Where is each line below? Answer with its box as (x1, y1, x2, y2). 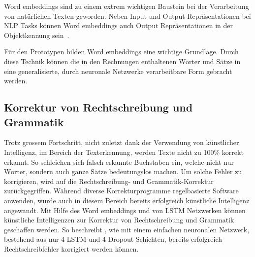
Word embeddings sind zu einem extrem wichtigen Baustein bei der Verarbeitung (4, 1, 249, 11)
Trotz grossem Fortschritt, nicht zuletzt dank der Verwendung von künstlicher (4, 137, 239, 147)
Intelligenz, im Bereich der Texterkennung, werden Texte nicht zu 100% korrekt (4, 147, 244, 157)
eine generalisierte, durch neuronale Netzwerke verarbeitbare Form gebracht (4, 66, 232, 76)
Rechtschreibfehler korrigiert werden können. (4, 243, 139, 254)
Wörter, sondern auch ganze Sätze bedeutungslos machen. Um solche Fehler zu (4, 166, 242, 177)
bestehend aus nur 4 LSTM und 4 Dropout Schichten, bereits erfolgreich (4, 234, 223, 244)
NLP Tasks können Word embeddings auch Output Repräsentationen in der (4, 20, 233, 31)
